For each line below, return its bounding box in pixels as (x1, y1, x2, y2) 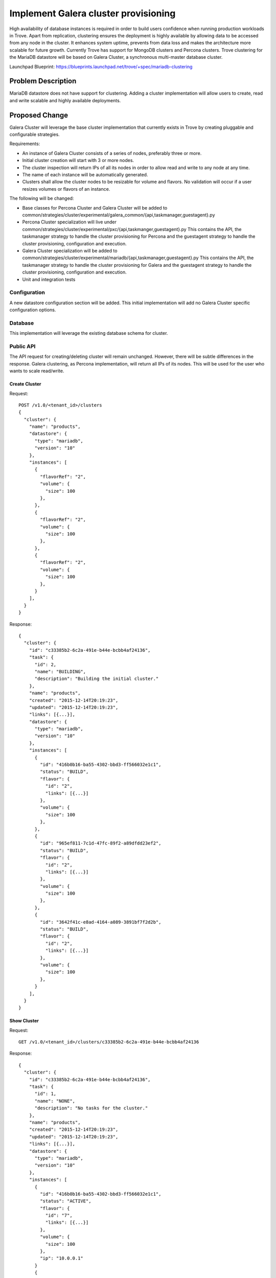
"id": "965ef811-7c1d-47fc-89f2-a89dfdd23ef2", (40, 840, 162, 846)
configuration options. (9, 307, 56, 313)
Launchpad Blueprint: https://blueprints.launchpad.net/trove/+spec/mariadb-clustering (9, 63, 193, 70)
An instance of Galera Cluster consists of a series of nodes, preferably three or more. (22, 150, 202, 156)
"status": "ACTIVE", (40, 1198, 91, 1204)
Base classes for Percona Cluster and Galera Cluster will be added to (22, 204, 168, 211)
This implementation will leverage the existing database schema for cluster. (9, 330, 168, 336)
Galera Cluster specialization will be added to (22, 247, 118, 254)
